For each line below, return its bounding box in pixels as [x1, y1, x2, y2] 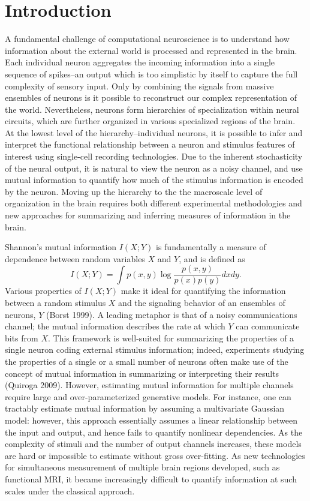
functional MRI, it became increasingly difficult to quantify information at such [5, 472, 297, 485]
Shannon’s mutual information [5, 241, 117, 253]
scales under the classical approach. [5, 484, 135, 497]
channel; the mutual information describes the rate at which [5, 320, 225, 332]
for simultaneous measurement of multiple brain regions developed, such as [5, 461, 280, 473]
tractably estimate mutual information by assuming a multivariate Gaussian [5, 402, 285, 415]
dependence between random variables [5, 252, 145, 265]
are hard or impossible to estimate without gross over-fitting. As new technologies [5, 449, 305, 461]
